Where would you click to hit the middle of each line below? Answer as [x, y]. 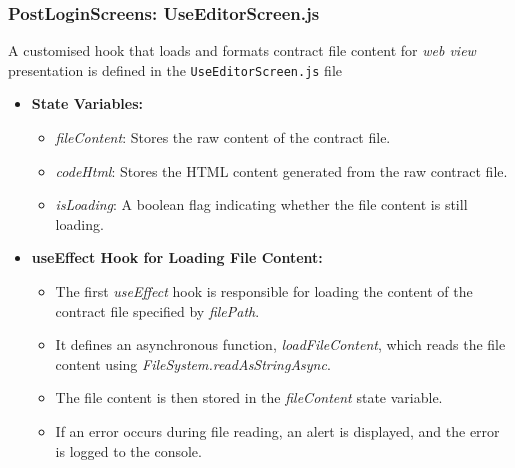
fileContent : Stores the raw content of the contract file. [223, 137]
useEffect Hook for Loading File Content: [177, 257]
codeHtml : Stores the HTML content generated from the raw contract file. [281, 170]
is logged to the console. [128, 450]
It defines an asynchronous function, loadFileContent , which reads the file [280, 344]
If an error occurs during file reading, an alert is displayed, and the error [277, 431]
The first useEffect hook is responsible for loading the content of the [264, 291]
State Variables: [87, 103]
